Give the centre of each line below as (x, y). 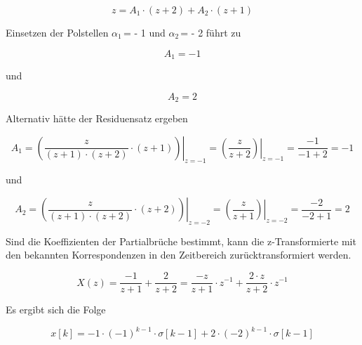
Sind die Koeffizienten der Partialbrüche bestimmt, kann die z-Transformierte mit (181, 241)
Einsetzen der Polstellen (57, 32)
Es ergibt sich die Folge (56, 310)
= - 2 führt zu (211, 32)
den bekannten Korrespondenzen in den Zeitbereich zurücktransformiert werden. (179, 255)
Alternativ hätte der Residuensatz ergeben (97, 118)
